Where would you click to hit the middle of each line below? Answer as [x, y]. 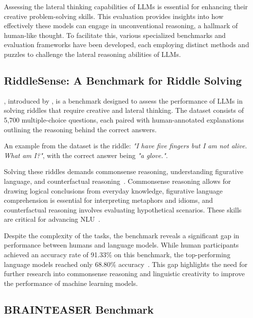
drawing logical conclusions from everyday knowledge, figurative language [113, 190]
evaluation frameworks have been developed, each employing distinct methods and [126, 44]
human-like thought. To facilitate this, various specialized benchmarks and [115, 35]
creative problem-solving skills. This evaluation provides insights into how [114, 16]
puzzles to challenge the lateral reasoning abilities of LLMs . [92, 54]
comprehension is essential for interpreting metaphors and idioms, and [108, 200]
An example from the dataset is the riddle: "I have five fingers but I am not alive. [126, 146]
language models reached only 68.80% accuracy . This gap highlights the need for [126, 264]
